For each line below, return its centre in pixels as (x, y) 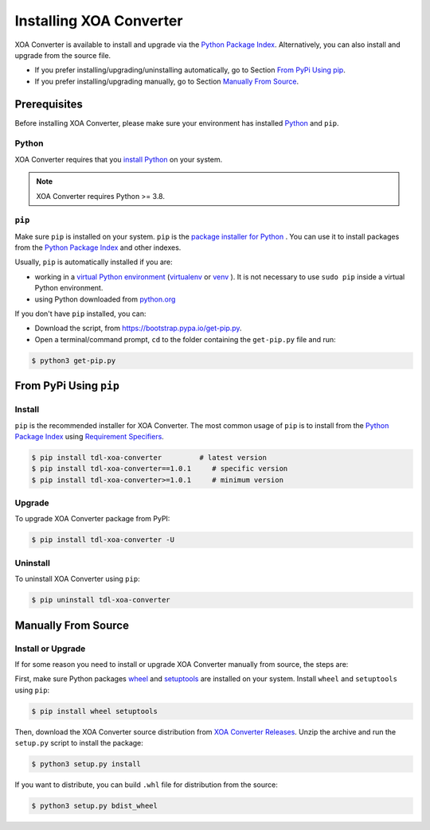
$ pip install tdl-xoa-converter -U (103, 540)
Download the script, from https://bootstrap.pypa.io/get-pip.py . (138, 328)
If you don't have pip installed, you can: (80, 314)
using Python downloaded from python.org (105, 299)
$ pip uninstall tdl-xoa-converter (101, 600)
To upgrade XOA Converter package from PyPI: (92, 519)
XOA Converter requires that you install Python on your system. (119, 159)
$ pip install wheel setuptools (95, 711)
